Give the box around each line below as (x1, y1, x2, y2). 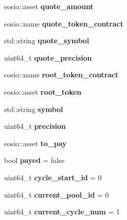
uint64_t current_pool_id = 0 (4, 189, 109, 200)
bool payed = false (4, 155, 65, 166)
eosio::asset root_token (4, 86, 82, 97)
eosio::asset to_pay (4, 137, 67, 148)
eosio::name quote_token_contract (4, 18, 123, 29)
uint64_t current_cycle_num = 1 (4, 206, 120, 217)
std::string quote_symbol (4, 35, 89, 46)
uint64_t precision (4, 121, 66, 131)
